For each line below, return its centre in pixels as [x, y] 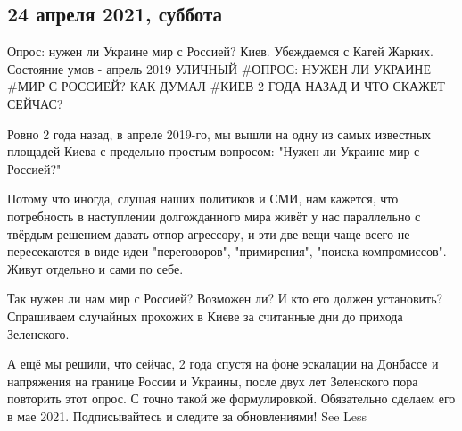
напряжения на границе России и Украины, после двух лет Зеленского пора [213, 381]
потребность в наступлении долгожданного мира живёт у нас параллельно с [214, 215]
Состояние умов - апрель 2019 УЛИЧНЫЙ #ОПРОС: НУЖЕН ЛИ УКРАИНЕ [219, 68]
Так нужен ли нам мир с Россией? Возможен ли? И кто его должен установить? [225, 298]
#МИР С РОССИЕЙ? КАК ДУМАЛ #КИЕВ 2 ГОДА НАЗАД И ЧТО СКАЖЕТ [226, 86]
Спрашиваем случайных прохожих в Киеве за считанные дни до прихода [205, 315]
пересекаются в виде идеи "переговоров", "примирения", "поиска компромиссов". [227, 251]
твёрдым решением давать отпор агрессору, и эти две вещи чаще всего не [209, 233]
